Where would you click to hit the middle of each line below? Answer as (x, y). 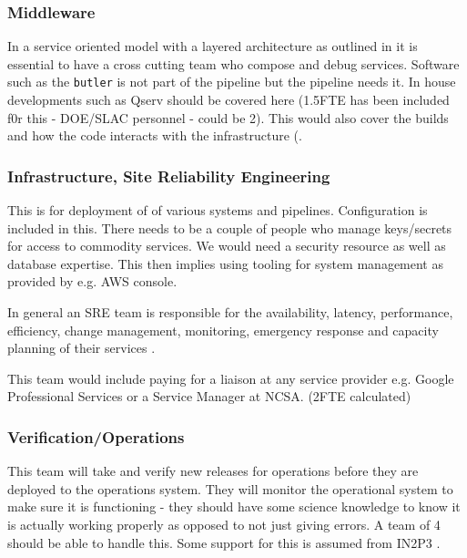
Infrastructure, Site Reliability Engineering (169, 176)
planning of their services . (81, 348)
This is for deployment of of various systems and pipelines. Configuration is (218, 210)
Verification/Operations (96, 436)
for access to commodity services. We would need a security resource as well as (227, 246)
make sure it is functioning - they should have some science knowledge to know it (234, 506)
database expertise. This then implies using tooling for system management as (225, 263)
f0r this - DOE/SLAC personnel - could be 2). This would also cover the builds (228, 117)
